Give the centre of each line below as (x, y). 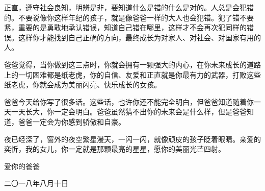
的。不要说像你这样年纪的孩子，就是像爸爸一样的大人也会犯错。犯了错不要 (129, 17)
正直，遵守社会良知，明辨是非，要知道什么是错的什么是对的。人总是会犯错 (129, 7)
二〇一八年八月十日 (36, 183)
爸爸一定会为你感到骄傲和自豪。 (72, 121)
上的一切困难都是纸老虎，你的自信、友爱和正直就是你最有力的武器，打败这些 (132, 74)
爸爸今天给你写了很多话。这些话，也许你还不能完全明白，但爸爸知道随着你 (129, 101)
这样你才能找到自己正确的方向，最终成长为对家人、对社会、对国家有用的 (139, 37)
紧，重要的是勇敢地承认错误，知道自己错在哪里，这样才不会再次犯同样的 (125, 27)
